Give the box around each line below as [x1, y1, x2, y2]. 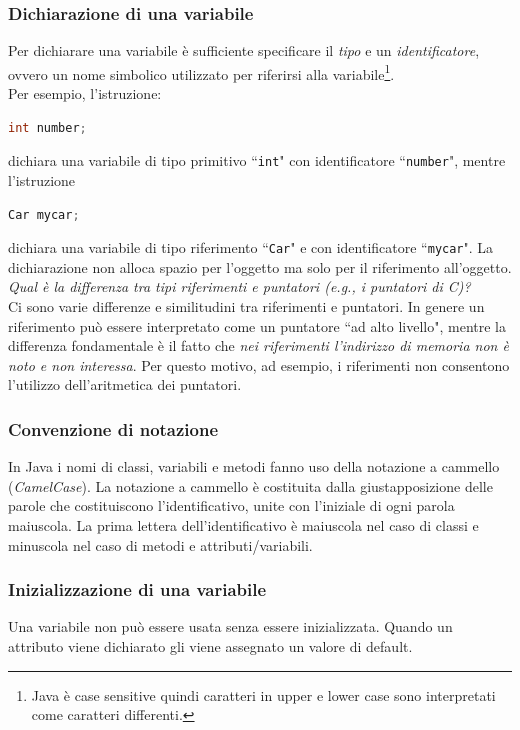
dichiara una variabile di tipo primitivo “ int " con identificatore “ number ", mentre [8, 150, 506, 171]
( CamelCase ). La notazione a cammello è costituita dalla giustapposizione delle [8, 475, 493, 496]
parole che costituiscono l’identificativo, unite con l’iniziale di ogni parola [8, 495, 455, 516]
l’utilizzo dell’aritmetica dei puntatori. [8, 374, 242, 395]
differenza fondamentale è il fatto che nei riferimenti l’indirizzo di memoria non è [8, 335, 509, 356]
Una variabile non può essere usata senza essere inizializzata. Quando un [8, 616, 453, 637]
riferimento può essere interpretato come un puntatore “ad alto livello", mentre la [8, 315, 506, 336]
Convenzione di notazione [8, 416, 219, 441]
